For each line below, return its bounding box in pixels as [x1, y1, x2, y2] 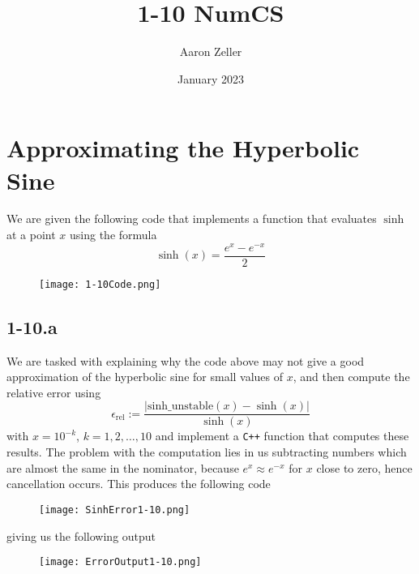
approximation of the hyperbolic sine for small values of [6, 368, 284, 385]
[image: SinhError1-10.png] [39, 503, 190, 516]
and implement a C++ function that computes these [155, 427, 409, 444]
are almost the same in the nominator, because [6, 459, 239, 476]
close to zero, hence [316, 459, 413, 476]
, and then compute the [293, 368, 410, 385]
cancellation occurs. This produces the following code [6, 475, 271, 492]
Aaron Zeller [179, 43, 242, 60]
